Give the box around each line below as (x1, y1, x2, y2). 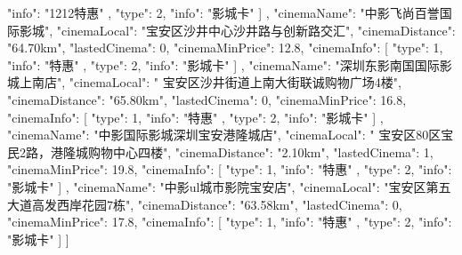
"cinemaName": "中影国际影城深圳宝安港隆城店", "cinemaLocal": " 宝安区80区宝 (7, 125, 454, 144)
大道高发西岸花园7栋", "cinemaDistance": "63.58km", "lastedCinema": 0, (7, 195, 402, 213)
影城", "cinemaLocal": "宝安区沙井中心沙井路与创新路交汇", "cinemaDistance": (19, 20, 456, 39)
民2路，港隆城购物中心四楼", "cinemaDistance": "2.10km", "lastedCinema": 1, (7, 142, 434, 161)
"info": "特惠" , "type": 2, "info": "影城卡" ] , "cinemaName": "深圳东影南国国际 (7, 55, 440, 74)
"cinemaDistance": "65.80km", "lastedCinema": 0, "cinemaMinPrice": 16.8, (7, 90, 407, 108)
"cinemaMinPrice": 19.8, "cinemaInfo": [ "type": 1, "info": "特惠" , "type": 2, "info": (7, 160, 452, 179)
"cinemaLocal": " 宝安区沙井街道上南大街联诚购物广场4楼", (69, 73, 401, 92)
